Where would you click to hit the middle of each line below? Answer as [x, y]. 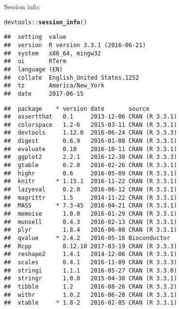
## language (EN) [33, 69]
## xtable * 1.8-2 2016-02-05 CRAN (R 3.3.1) [90, 303]
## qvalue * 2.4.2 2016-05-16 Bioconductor [87, 238]
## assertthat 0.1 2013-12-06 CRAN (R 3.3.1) [90, 117]
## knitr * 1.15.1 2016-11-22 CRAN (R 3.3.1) [90, 181]
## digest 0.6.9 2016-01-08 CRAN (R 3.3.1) [90, 141]
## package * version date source [77, 109]
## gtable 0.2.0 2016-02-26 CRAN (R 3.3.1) [90, 165]
